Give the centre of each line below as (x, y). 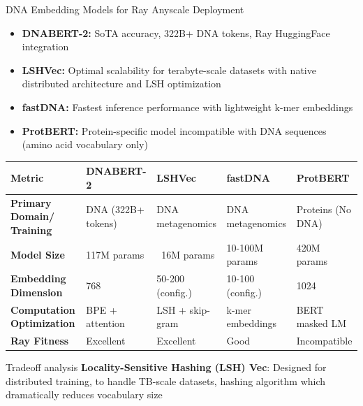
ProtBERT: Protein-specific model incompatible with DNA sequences (174, 130)
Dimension (37, 292)
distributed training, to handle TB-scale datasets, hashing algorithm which (166, 380)
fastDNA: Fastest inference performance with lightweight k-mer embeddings (187, 107)
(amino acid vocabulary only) (85, 144)
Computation (43, 309)
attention (105, 323)
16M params (188, 254)
